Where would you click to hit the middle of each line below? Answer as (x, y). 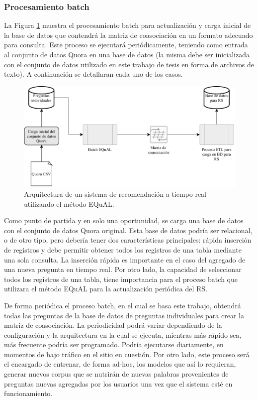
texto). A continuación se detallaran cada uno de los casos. (93, 74)
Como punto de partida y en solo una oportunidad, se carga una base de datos (124, 220)
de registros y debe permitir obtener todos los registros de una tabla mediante (123, 249)
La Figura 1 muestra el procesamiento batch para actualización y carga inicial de (128, 25)
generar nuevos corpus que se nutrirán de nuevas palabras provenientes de (116, 374)
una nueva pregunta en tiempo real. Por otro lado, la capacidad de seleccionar (123, 269)
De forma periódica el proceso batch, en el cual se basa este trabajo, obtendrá (123, 305)
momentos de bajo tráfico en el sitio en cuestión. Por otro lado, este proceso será (127, 354)
